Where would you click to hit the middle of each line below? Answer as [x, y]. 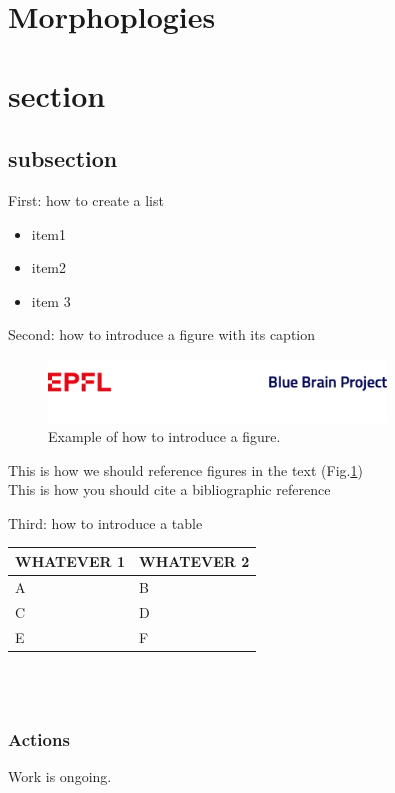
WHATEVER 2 [194, 560]
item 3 [51, 300]
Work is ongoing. [60, 776]
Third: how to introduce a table [105, 522]
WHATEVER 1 [70, 560]
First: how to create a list [86, 199]
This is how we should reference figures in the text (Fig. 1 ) [185, 469]
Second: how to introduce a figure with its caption [162, 334]
